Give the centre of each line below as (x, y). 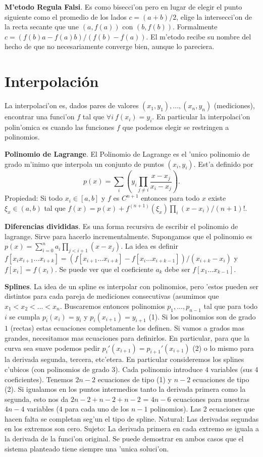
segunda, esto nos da (37, 399)
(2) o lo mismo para (223, 348)
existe (217, 198)
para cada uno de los (97, 409)
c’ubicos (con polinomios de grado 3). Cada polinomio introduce (104, 369)
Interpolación (52, 81)
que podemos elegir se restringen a (176, 127)
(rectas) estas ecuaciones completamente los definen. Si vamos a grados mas (127, 328)
